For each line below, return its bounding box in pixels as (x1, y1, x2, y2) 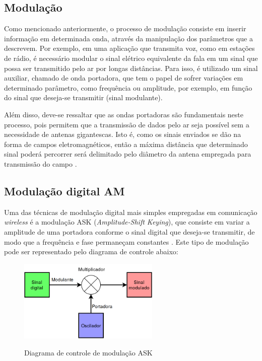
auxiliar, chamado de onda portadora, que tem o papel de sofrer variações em (4, 73, 243, 83)
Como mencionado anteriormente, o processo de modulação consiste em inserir (4, 23, 246, 34)
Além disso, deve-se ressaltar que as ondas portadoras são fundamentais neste (4, 109, 244, 119)
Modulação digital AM (4, 183, 125, 198)
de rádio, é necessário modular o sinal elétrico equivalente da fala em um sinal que (4, 52, 258, 63)
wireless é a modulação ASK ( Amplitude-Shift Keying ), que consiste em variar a (4, 216, 250, 227)
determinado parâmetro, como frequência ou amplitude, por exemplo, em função (4, 82, 252, 93)
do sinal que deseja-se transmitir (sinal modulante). (4, 92, 163, 103)
